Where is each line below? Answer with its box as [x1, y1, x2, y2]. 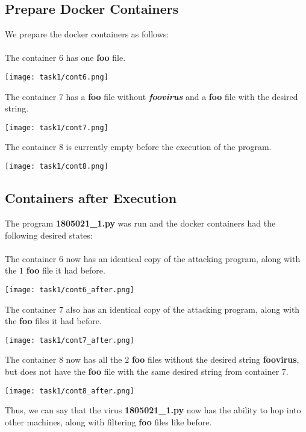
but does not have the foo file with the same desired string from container [5, 365, 279, 377]
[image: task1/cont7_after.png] [5, 336, 134, 345]
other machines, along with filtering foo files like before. [5, 415, 212, 428]
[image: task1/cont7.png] [5, 123, 108, 132]
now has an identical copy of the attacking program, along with [66, 252, 301, 265]
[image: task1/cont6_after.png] [5, 285, 134, 294]
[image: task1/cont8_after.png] [5, 386, 134, 395]
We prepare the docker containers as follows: [5, 28, 169, 40]
